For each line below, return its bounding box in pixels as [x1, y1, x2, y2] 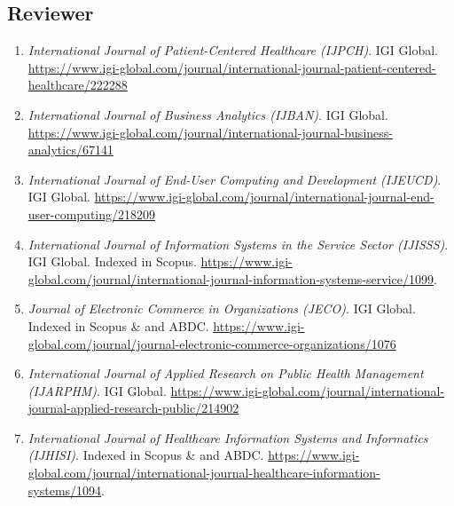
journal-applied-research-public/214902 [27, 399, 239, 417]
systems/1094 [27, 480, 102, 499]
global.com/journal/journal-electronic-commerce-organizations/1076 [27, 334, 396, 352]
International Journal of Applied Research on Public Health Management [27, 364, 424, 383]
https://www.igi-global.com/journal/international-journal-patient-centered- [27, 58, 436, 76]
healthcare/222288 [27, 75, 128, 94]
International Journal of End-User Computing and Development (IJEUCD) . [27, 170, 442, 188]
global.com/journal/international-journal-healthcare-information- [27, 463, 380, 482]
